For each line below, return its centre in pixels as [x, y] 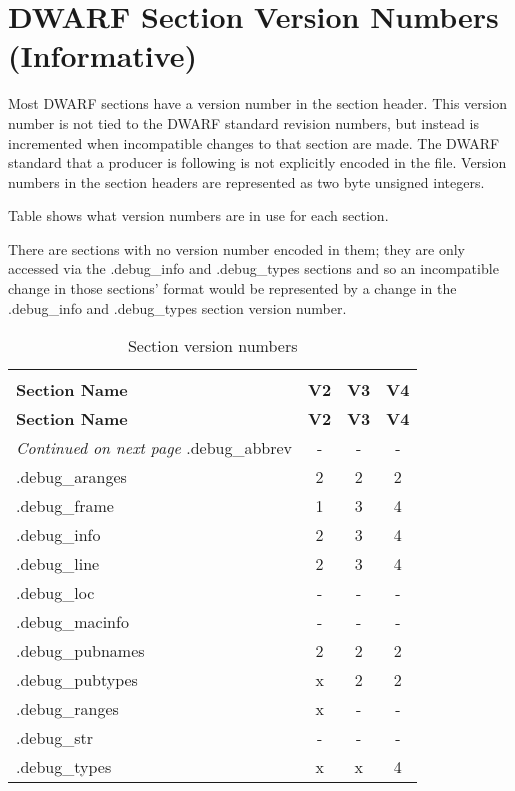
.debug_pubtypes [77, 680]
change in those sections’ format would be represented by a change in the [232, 288]
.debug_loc [55, 593]
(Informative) [103, 55]
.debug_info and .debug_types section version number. [177, 307]
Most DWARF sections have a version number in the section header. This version [258, 103]
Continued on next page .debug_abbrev [154, 448]
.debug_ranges [67, 709]
